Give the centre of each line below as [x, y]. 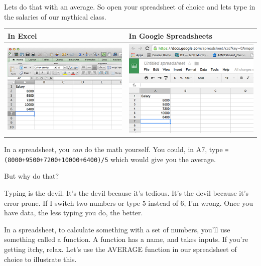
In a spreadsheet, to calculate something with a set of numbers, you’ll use [117, 229]
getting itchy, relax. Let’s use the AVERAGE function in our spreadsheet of [120, 249]
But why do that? [32, 176]
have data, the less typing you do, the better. [74, 213]
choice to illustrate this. [40, 259]
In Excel [22, 35]
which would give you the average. [163, 159]
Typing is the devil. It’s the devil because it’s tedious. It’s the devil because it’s [126, 193]
